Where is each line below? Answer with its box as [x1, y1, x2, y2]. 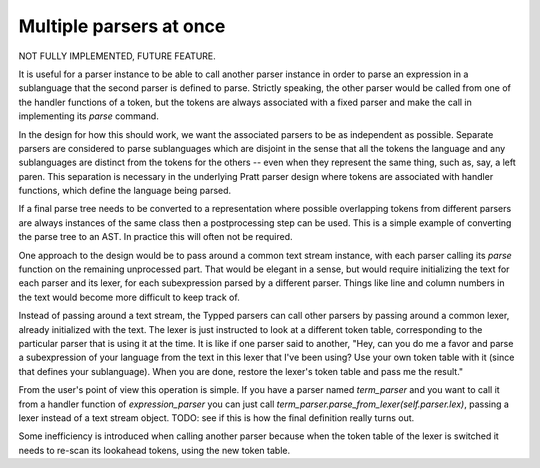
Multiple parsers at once [18, 15, 226, 37]
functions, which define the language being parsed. [18, 185, 232, 197]
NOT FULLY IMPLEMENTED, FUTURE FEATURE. [18, 50, 217, 62]
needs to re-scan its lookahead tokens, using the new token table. [18, 444, 290, 456]
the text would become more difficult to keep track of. [18, 291, 240, 303]
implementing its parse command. [18, 110, 159, 122]
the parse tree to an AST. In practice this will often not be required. [18, 231, 294, 243]
